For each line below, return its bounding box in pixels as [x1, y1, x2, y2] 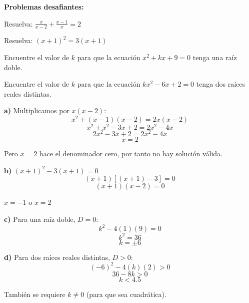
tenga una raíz [192, 52, 237, 63]
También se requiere [4, 288, 65, 299]
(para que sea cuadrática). [86, 288, 166, 299]
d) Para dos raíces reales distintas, [4, 251, 110, 262]
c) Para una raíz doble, [4, 214, 75, 224]
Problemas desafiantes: [4, 2, 84, 12]
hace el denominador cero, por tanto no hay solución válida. [39, 148, 223, 159]
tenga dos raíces [196, 79, 245, 89]
